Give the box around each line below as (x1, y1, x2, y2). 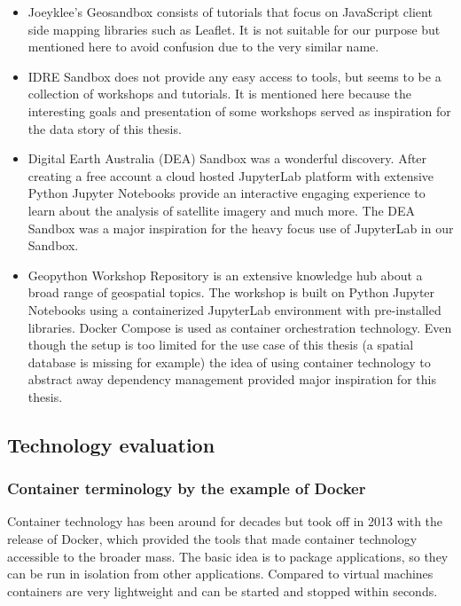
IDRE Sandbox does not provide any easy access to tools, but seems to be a (27, 67, 441, 85)
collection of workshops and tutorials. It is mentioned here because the (27, 84, 411, 103)
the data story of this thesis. (27, 119, 182, 138)
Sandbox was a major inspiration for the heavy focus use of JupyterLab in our (27, 218, 454, 237)
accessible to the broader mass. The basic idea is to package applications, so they (7, 547, 449, 565)
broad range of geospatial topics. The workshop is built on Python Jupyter (27, 283, 435, 302)
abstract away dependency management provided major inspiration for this (27, 370, 436, 389)
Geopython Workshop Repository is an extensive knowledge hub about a (27, 265, 423, 284)
